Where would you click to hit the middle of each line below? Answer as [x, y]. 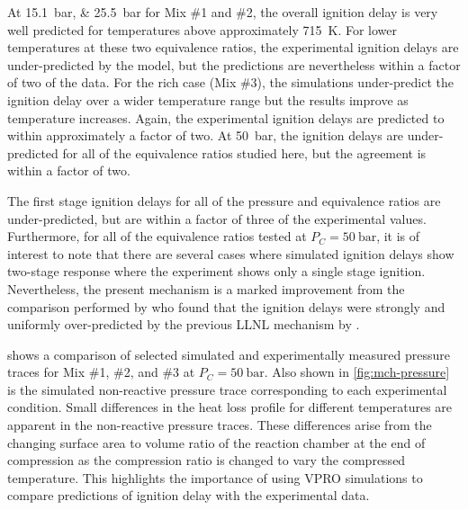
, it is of [398, 236]
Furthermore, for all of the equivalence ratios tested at [157, 236]
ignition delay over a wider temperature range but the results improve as [208, 99]
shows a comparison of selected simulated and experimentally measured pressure [229, 354]
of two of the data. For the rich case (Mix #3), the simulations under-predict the [231, 82]
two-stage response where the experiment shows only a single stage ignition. [216, 271]
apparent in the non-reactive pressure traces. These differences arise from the [220, 425]
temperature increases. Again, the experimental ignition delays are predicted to [226, 117]
